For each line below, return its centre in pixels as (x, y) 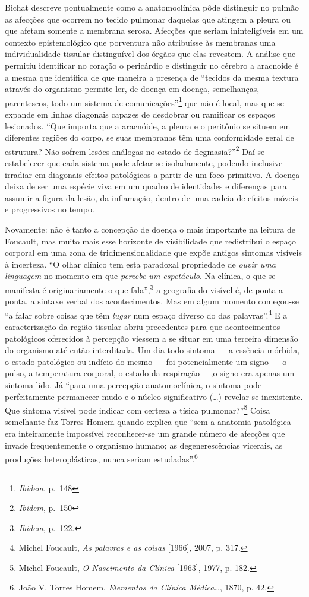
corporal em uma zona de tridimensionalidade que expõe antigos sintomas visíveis (153, 253)
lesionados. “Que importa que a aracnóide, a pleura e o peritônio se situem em (148, 126)
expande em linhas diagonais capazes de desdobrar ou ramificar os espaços (140, 114)
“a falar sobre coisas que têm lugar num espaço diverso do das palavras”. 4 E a (146, 314)
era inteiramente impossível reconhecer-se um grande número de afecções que (145, 434)
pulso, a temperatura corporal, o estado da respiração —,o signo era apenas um (150, 373)
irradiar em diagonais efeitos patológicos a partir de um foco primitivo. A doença (152, 174)
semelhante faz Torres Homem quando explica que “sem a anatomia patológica (148, 422)
